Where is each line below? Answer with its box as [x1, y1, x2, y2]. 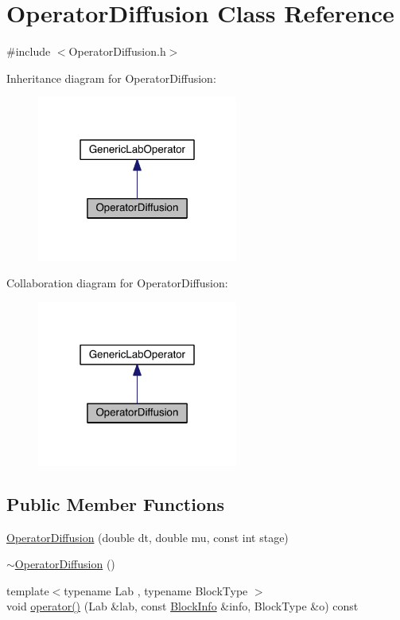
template [6, 582, 49, 599]
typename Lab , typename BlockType [64, 582, 248, 599]
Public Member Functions [6, 491, 224, 516]
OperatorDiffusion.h [68, 43, 166, 60]
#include [6, 43, 51, 60]
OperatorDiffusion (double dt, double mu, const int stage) [6, 528, 289, 545]
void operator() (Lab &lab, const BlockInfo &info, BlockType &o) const [6, 598, 359, 614]
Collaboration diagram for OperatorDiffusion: [6, 275, 228, 291]
